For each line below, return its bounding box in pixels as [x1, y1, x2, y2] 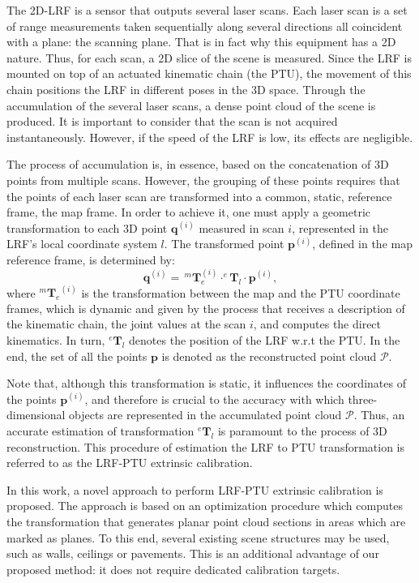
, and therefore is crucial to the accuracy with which [84, 390, 344, 407]
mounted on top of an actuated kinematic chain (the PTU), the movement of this [6, 65, 412, 82]
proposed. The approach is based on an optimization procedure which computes [6, 497, 403, 514]
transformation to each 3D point [6, 219, 168, 236]
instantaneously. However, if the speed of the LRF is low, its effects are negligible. [6, 128, 413, 145]
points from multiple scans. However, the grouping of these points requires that [6, 171, 400, 188]
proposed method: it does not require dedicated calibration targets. [6, 560, 340, 577]
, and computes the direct [253, 315, 382, 332]
